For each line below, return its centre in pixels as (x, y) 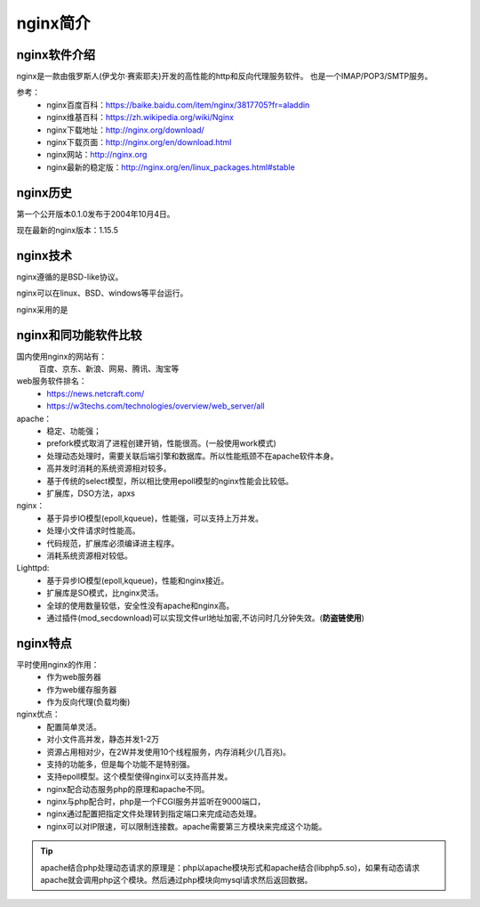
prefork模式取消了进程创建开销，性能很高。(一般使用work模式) (162, 443)
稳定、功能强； (74, 431)
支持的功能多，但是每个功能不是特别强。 (120, 764)
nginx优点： (39, 714)
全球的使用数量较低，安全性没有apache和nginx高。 (140, 605)
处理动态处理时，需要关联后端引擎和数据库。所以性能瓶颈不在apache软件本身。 (192, 456)
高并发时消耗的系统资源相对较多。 (109, 468)
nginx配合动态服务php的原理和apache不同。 (128, 789)
